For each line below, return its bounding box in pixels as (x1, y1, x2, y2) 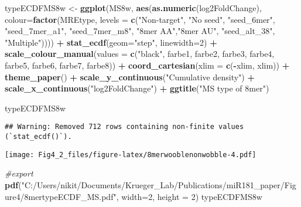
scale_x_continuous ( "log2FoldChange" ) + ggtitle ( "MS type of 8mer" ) (5, 82, 269, 94)
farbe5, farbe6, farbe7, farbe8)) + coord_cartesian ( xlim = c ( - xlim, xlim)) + (5, 59, 290, 71)
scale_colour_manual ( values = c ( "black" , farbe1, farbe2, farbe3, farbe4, (5, 47, 275, 60)
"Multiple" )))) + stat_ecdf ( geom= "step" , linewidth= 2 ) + (5, 36, 217, 48)
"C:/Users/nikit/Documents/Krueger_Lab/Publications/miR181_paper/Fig (21, 178, 296, 191)
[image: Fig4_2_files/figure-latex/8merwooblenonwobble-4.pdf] (5, 150, 256, 159)
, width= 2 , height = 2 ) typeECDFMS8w (116, 190, 262, 202)
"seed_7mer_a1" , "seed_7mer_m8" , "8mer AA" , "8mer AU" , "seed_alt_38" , (5, 25, 275, 37)
